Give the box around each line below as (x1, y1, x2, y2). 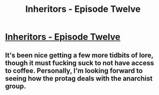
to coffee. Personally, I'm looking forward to (5, 66, 143, 75)
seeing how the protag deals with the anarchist (5, 74, 153, 83)
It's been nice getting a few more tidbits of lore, (5, 51, 154, 59)
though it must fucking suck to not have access (5, 58, 154, 67)
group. (5, 82, 26, 90)
